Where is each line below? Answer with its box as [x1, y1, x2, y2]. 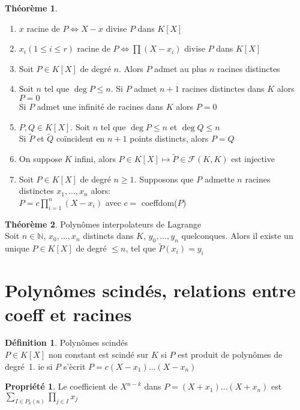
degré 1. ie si [5, 360, 53, 372]
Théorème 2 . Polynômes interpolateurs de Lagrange [5, 217, 202, 230]
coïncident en [56, 132, 105, 145]
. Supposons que [134, 172, 194, 185]
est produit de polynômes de [178, 348, 283, 361]
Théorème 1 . [5, 2, 58, 14]
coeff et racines [5, 301, 132, 326]
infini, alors [74, 152, 116, 165]
